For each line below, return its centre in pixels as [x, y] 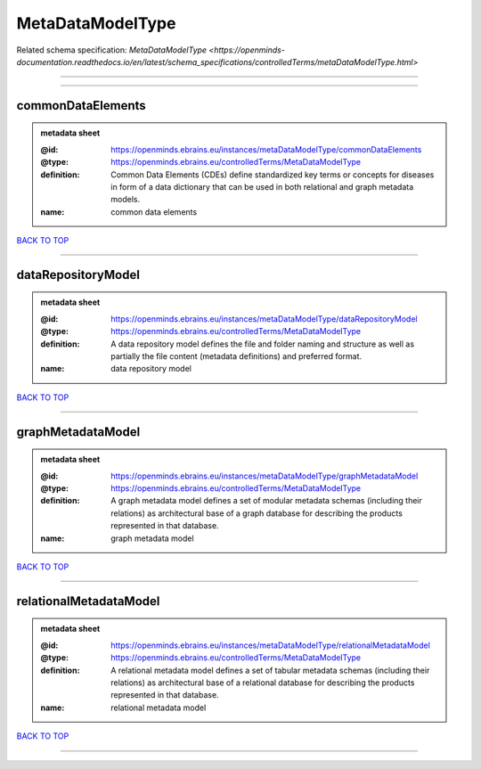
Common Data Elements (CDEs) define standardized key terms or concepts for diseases [273, 175]
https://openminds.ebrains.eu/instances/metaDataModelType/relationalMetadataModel [271, 645]
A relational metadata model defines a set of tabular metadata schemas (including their [270, 670]
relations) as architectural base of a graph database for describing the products [257, 513]
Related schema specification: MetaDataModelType [112, 50]
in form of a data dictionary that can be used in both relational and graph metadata [262, 186]
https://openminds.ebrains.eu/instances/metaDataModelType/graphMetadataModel [265, 476]
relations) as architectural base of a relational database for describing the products [263, 683]
